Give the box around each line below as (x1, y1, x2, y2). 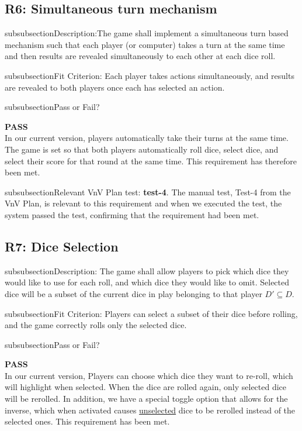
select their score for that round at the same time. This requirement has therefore (5, 154, 297, 167)
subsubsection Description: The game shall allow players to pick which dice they (5, 264, 289, 277)
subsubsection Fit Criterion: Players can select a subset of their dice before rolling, (5, 307, 298, 319)
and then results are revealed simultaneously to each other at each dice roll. (5, 50, 276, 62)
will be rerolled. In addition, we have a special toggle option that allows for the (5, 392, 288, 405)
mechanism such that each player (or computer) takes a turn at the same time (5, 38, 285, 50)
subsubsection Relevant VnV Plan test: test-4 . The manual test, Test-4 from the (5, 185, 291, 198)
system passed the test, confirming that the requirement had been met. (5, 208, 259, 220)
